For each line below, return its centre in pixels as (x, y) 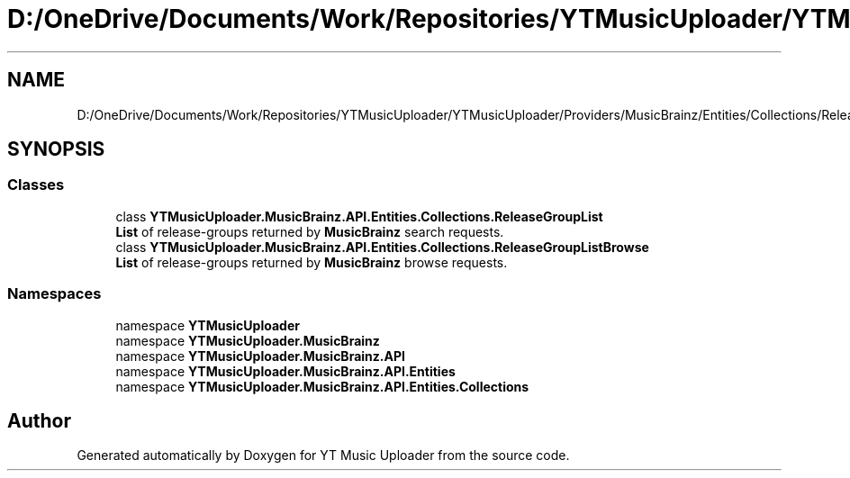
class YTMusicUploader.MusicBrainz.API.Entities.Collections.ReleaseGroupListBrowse (382, 247)
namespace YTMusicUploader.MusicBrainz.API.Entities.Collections (322, 386)
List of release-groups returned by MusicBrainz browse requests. (312, 262)
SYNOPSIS (56, 149)
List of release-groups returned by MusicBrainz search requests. (310, 231)
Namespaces (54, 294)
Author (39, 420)
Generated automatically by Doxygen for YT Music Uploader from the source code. (323, 455)
